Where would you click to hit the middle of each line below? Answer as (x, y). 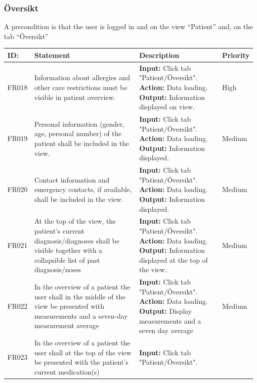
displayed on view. (167, 107)
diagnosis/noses (58, 269)
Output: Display (166, 311)
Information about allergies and (82, 77)
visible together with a (68, 250)
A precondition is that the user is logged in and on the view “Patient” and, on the (128, 26)
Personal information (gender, (79, 123)
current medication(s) (67, 371)
